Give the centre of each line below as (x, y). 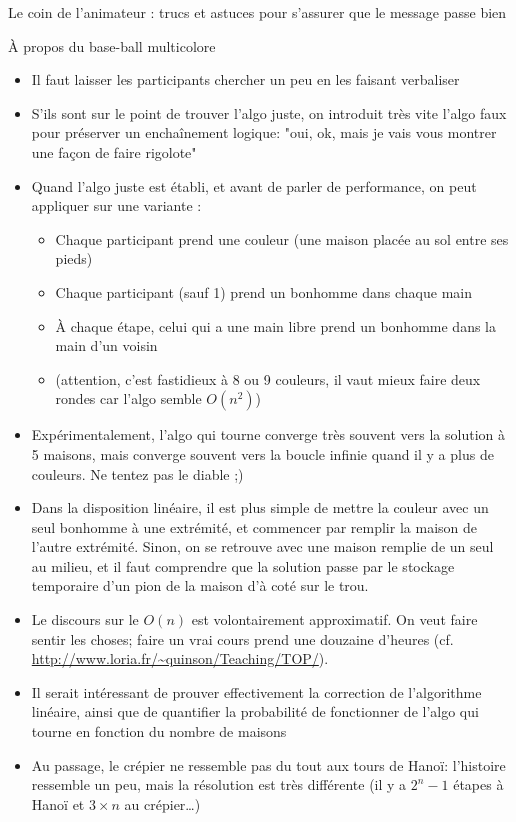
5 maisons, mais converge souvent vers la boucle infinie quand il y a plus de (262, 453)
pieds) (74, 258)
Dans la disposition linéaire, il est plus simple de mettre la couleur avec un (260, 507)
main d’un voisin (106, 345)
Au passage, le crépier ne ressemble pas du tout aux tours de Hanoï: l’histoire (268, 764)
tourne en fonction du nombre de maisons (159, 731)
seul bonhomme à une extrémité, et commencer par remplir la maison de (254, 526)
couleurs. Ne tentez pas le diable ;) (137, 473)
